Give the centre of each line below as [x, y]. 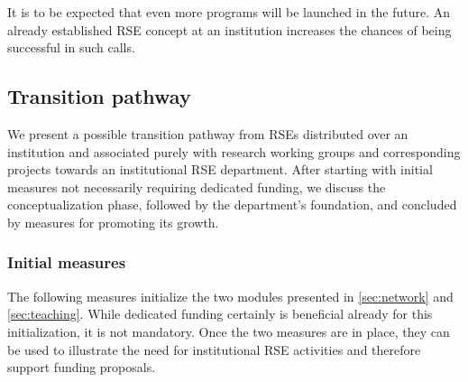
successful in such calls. [71, 47]
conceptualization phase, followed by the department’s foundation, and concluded [232, 205]
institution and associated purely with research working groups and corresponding [234, 151]
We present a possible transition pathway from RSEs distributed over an [208, 133]
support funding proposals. [82, 367]
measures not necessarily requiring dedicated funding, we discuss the [197, 186]
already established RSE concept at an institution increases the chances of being [229, 29]
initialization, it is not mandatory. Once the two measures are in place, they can [229, 331]
